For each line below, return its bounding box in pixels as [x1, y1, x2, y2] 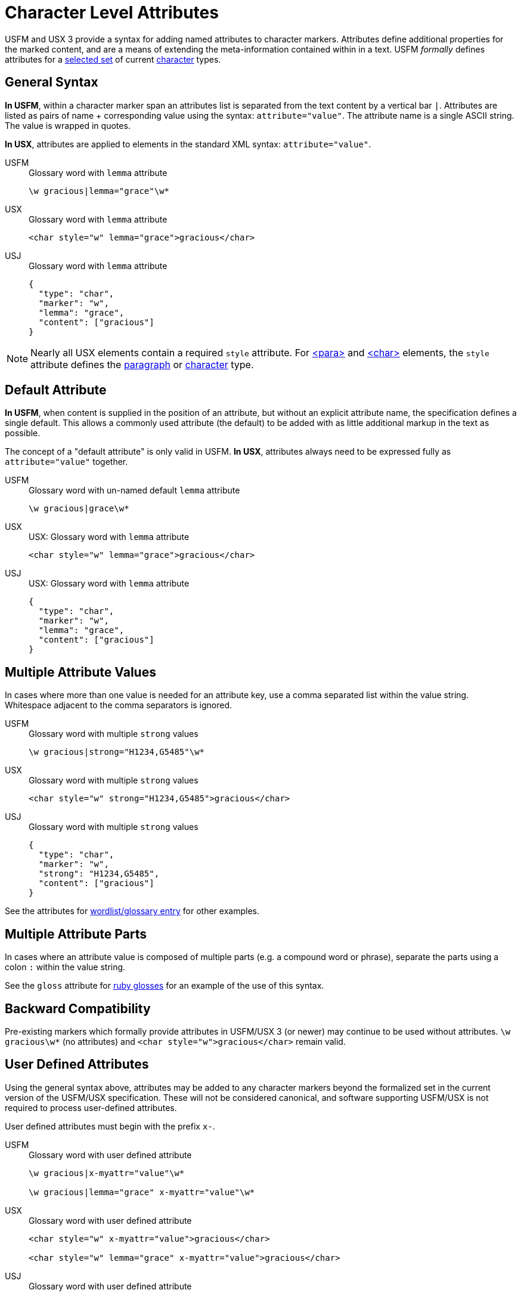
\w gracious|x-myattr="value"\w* [29, 1168, 185, 1178]
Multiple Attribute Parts [5, 926, 147, 942]
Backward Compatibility [5, 1001, 151, 1016]
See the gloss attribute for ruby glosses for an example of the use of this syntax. [5, 980, 324, 991]
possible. [5, 428, 41, 439]
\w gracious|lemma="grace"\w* [29, 186, 170, 196]
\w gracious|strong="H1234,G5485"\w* [29, 747, 205, 757]
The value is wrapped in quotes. [5, 120, 131, 131]
